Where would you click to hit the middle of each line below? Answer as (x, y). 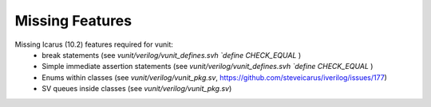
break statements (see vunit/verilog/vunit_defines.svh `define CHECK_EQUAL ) (172, 55)
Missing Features (73, 21)
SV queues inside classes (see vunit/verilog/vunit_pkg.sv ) (137, 89)
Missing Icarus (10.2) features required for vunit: (94, 44)
